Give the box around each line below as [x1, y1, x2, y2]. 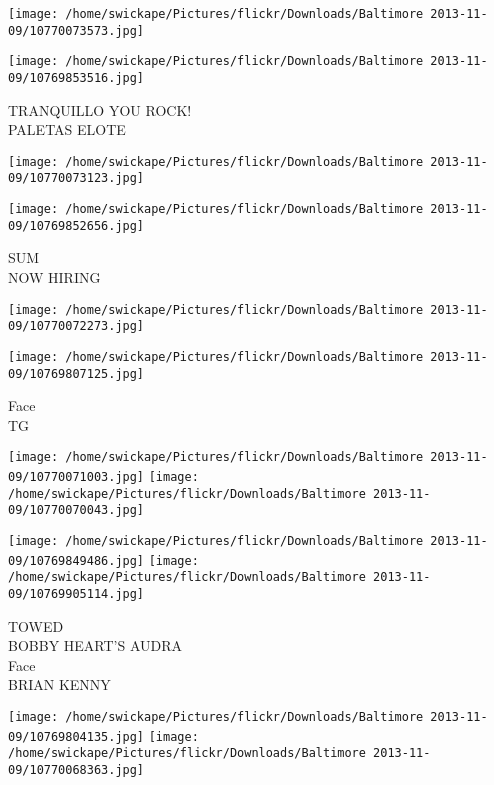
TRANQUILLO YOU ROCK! [8, 99, 192, 120]
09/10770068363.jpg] [8, 763, 145, 778]
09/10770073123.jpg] [8, 171, 145, 186]
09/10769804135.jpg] [8, 729, 145, 744]
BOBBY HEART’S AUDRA [8, 635, 183, 656]
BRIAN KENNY [8, 674, 111, 695]
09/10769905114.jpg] [8, 587, 145, 602]
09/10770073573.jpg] [8, 23, 145, 38]
